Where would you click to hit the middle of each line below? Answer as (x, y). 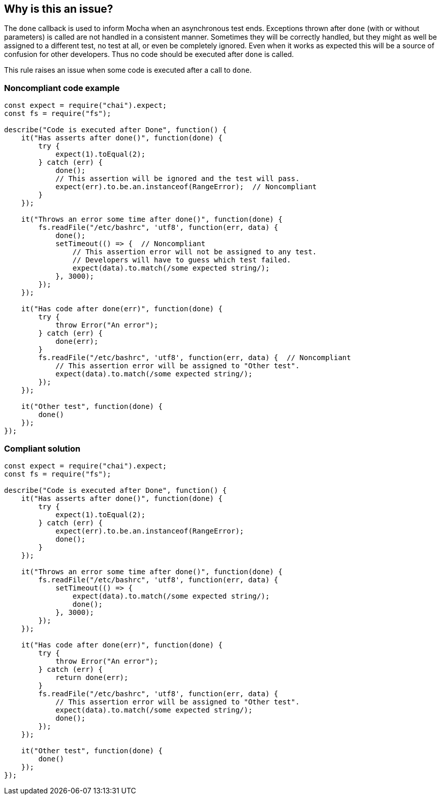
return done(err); (92, 677)
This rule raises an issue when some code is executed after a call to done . (128, 70)
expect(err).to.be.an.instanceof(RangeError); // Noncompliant (186, 187)
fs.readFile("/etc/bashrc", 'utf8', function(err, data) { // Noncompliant (195, 358)
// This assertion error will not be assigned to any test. (195, 252)
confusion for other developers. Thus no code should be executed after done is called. (149, 54)
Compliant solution (42, 448)
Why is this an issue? (59, 9)
